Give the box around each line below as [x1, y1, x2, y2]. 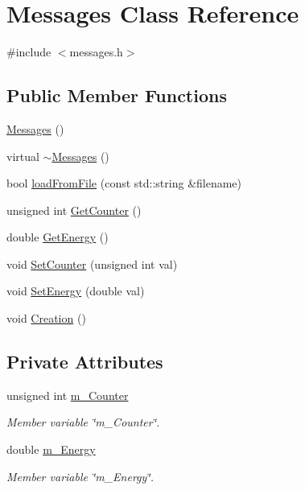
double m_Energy [6, 441, 96, 458]
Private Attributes [6, 349, 163, 374]
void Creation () [6, 310, 86, 327]
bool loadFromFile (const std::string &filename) [6, 175, 242, 191]
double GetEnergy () [6, 229, 109, 245]
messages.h [69, 43, 123, 60]
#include [6, 43, 52, 60]
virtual [6, 147, 39, 164]
